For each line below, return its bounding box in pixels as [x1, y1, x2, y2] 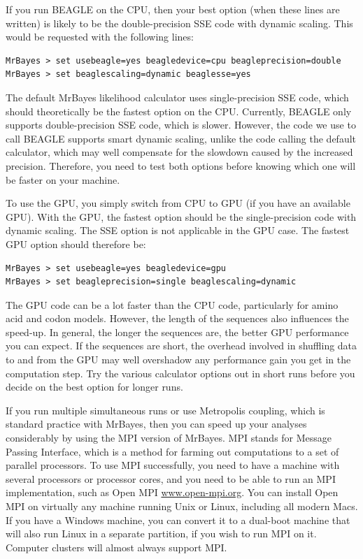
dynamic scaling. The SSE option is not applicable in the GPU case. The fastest [6, 223, 350, 238]
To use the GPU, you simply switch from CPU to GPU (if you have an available [6, 196, 350, 210]
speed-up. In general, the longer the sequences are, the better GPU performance [6, 324, 349, 339]
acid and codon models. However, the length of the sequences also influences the [6, 311, 349, 326]
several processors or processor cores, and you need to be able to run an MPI [6, 471, 336, 486]
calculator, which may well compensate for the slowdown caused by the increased [6, 145, 353, 159]
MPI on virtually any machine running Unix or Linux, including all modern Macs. [6, 499, 358, 513]
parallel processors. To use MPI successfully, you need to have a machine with [6, 458, 340, 472]
